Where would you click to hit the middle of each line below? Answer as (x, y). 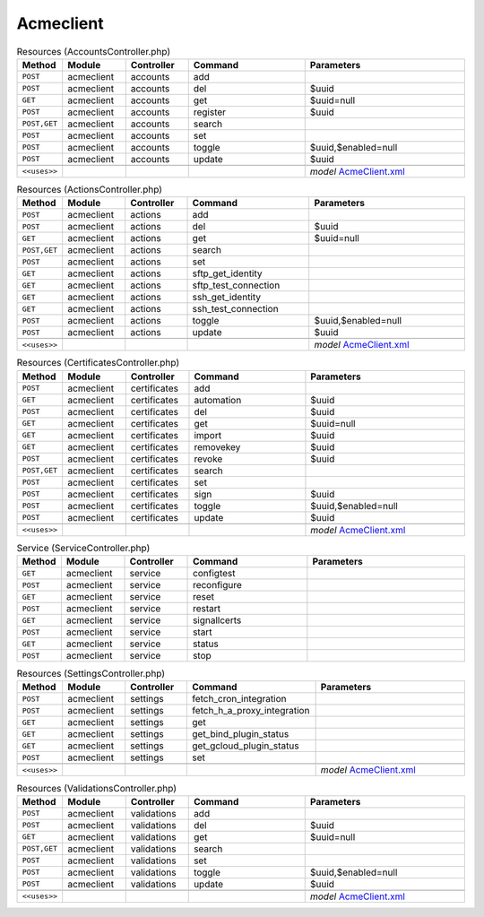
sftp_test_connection (236, 285)
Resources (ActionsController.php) (90, 190)
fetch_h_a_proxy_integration (251, 711)
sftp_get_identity (228, 273)
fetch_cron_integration (239, 699)
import (208, 435)
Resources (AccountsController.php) (93, 51)
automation (218, 400)
